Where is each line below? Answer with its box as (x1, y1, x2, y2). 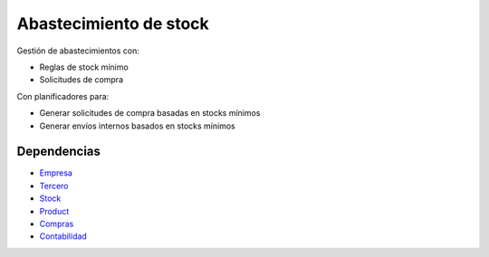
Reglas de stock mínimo (39, 62, 129, 72)
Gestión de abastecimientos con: (16, 45, 140, 56)
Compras (39, 218, 74, 229)
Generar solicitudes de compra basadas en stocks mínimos (39, 108, 261, 119)
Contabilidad (39, 231, 88, 242)
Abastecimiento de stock (16, 14, 210, 33)
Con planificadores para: (16, 90, 110, 101)
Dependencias (16, 144, 101, 159)
